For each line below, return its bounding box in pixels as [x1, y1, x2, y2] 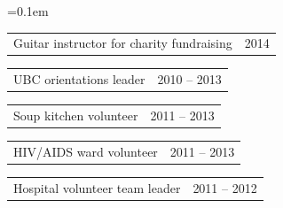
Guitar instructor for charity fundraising [13, 34, 232, 52]
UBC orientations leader [13, 70, 145, 89]
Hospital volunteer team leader [13, 178, 181, 196]
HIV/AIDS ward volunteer [13, 142, 158, 160]
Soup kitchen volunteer [13, 106, 138, 125]
